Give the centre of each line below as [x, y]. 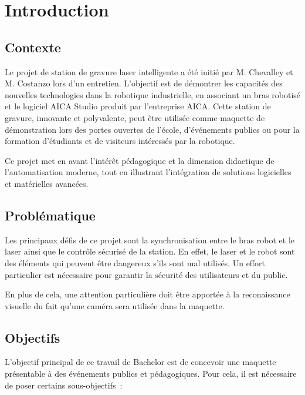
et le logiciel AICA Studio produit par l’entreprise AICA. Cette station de [138, 106]
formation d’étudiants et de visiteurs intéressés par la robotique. [120, 141]
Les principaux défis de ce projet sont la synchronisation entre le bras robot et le [150, 240]
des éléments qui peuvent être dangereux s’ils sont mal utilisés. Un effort [135, 262]
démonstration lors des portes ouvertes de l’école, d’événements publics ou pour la [152, 129]
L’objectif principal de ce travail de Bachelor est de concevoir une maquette [140, 362]
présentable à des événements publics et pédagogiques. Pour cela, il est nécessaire [151, 374]
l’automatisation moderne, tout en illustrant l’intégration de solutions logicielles [148, 172]
